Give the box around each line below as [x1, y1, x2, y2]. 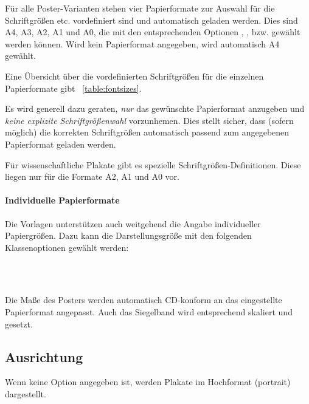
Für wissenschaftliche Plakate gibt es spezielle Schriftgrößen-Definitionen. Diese [5, 158, 301, 171]
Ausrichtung [5, 347, 83, 366]
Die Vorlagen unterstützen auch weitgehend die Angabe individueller [5, 217, 261, 230]
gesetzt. [5, 317, 33, 330]
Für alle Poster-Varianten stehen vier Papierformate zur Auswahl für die [5, 2, 275, 14]
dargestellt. [5, 388, 46, 400]
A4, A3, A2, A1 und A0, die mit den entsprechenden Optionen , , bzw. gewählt [5, 26, 300, 38]
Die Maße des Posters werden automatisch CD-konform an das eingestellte [5, 293, 282, 306]
